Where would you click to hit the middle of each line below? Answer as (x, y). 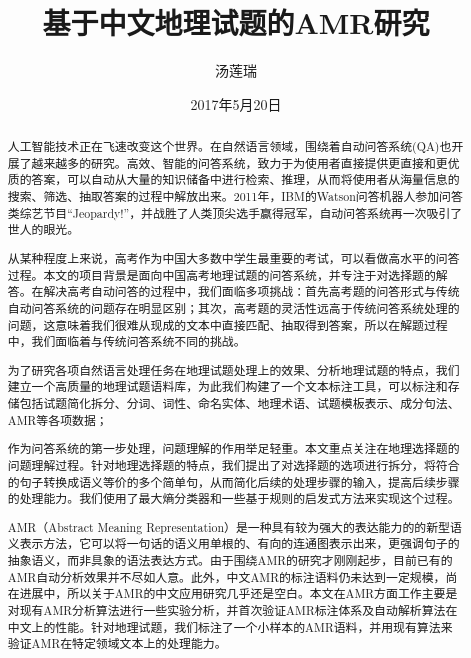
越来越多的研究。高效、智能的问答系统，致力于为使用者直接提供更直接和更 (239, 162)
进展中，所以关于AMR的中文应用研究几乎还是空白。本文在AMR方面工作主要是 (238, 593)
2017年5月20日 (236, 103)
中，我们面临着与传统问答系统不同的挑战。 (126, 341)
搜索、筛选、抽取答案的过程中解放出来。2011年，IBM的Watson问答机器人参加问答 (235, 196)
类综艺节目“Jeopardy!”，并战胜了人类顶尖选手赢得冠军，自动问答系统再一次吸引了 (235, 212)
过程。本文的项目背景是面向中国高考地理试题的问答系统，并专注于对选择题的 (221, 274)
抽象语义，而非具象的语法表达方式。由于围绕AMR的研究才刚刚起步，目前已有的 (230, 560)
